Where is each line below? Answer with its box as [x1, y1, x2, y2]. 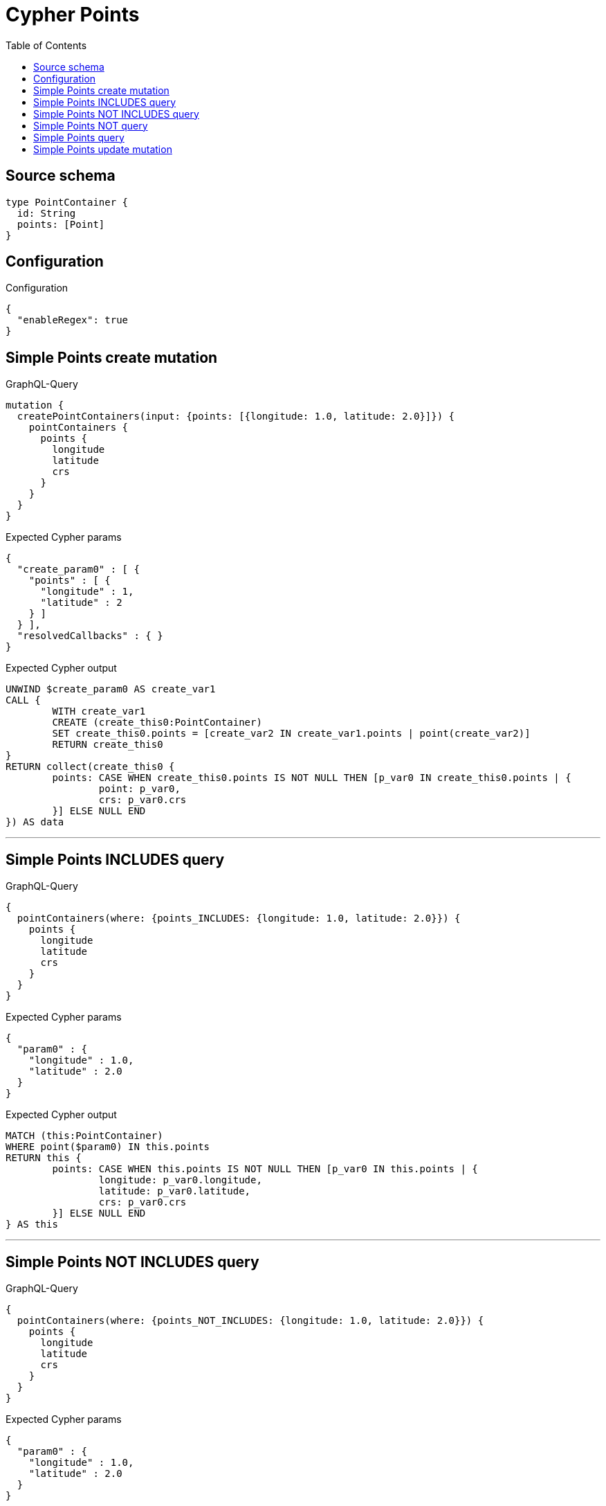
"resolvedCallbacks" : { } [17, 630, 163, 642]
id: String [17, 207, 76, 219]
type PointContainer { [6, 196, 129, 208]
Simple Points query [33, 131, 125, 143]
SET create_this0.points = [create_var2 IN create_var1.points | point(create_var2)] [52, 728, 531, 739]
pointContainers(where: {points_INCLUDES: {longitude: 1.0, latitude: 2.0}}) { [17, 913, 461, 924]
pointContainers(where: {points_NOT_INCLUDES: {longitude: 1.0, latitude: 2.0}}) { [17, 1314, 484, 1326]
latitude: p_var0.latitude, [98, 1185, 251, 1197]
